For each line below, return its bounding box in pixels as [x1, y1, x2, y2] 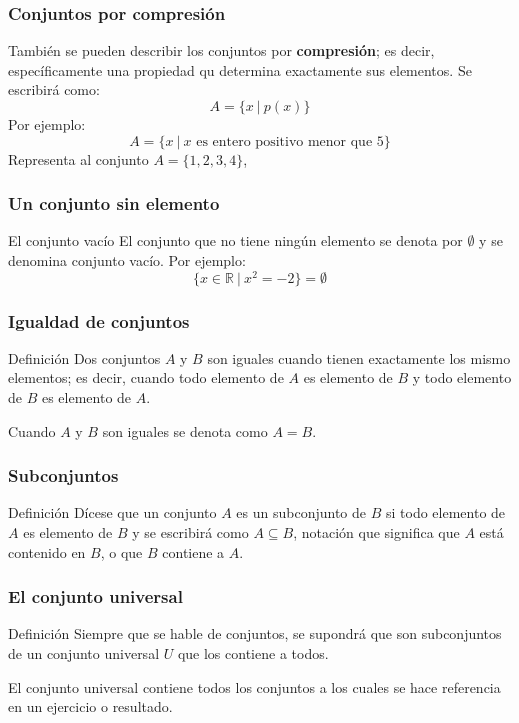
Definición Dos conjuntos [8, 347, 161, 368]
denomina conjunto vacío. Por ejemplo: [8, 250, 246, 270]
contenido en [8, 541, 86, 562]
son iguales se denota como [102, 420, 268, 441]
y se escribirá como [132, 522, 249, 543]
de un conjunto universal [8, 643, 160, 664]
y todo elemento [412, 367, 512, 388]
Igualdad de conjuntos [8, 308, 190, 333]
